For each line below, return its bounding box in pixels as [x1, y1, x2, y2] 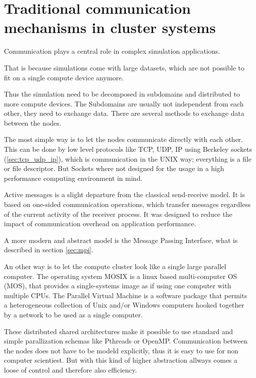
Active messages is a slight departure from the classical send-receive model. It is [4, 189, 245, 200]
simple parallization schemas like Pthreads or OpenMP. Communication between [4, 336, 248, 346]
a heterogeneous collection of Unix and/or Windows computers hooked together [4, 300, 245, 310]
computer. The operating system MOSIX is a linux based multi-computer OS [4, 271, 237, 281]
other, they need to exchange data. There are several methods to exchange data [4, 108, 244, 118]
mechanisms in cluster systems [4, 17, 216, 37]
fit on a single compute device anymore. [4, 72, 124, 82]
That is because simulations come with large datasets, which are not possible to [4, 62, 245, 72]
